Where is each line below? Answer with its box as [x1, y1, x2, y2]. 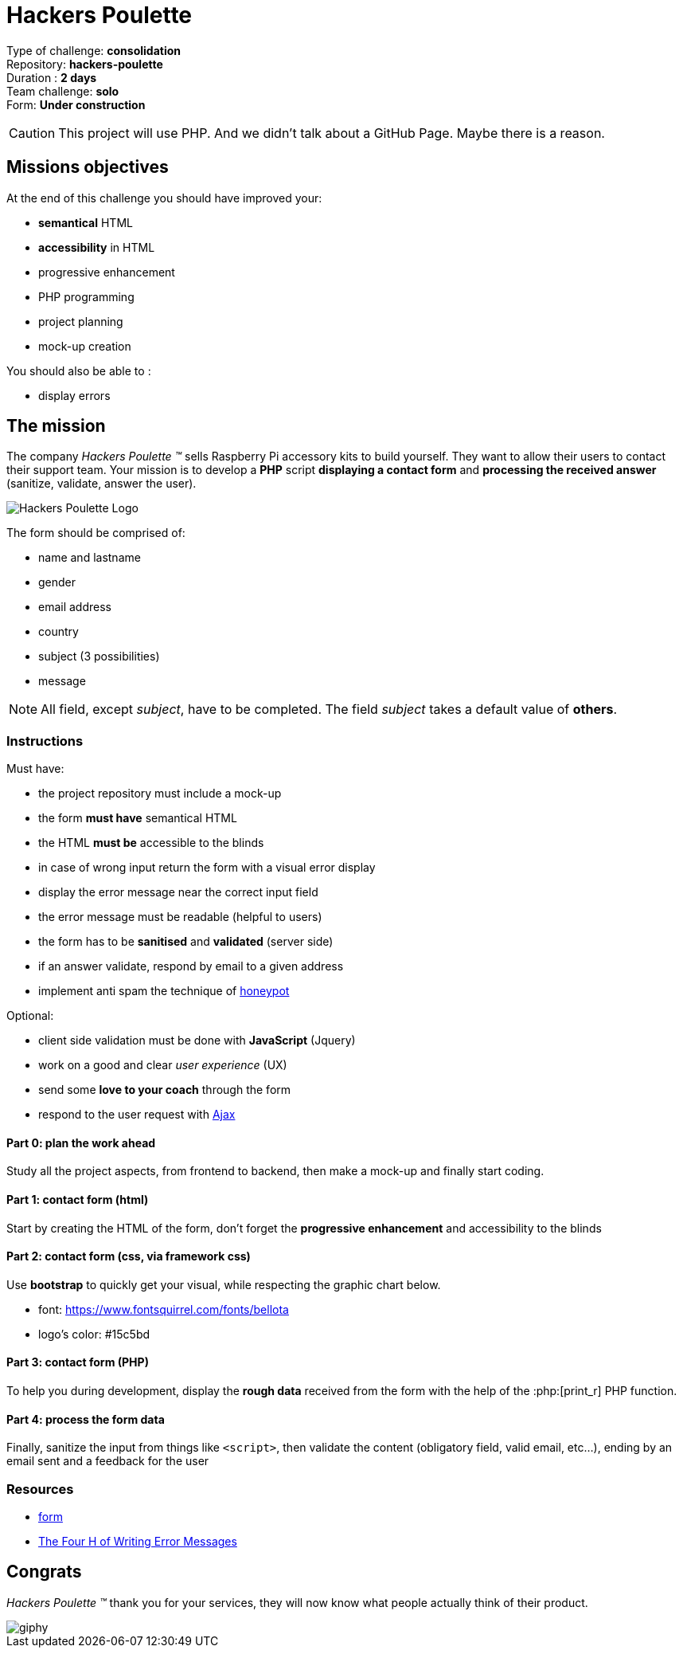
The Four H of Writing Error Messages [38, 1534, 237, 1549]
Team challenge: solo [6, 84, 119, 98]
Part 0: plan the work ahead [6, 1135, 156, 1150]
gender [38, 575, 76, 590]
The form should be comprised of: [6, 526, 185, 540]
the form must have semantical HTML [38, 811, 237, 825]
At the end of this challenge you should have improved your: [6, 190, 322, 205]
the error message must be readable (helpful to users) [38, 910, 322, 924]
